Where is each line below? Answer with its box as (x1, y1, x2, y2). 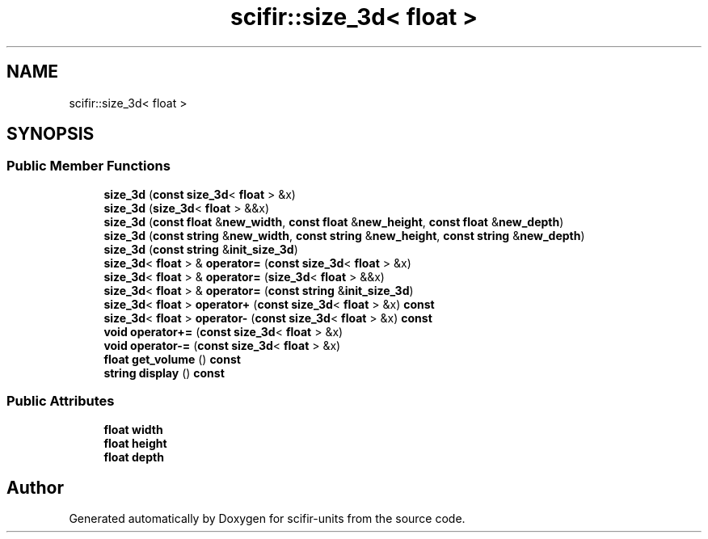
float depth (103, 449, 164, 464)
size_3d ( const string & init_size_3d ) (103, 242, 298, 256)
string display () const (103, 365, 225, 380)
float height (103, 436, 167, 450)
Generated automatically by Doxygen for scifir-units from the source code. (69, 512, 466, 526)
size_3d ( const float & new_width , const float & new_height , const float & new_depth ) (103, 214, 564, 229)
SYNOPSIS (6, 124, 95, 145)
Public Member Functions (6, 158, 171, 175)
